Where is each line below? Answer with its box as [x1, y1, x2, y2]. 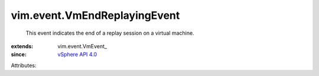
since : [11, 51, 27, 58]
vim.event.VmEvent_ [57, 42, 108, 49]
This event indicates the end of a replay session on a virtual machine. [25, 29, 194, 37]
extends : [11, 42, 34, 49]
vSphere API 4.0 [57, 51, 97, 58]
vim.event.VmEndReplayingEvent [11, 9, 180, 22]
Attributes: [11, 62, 37, 69]
